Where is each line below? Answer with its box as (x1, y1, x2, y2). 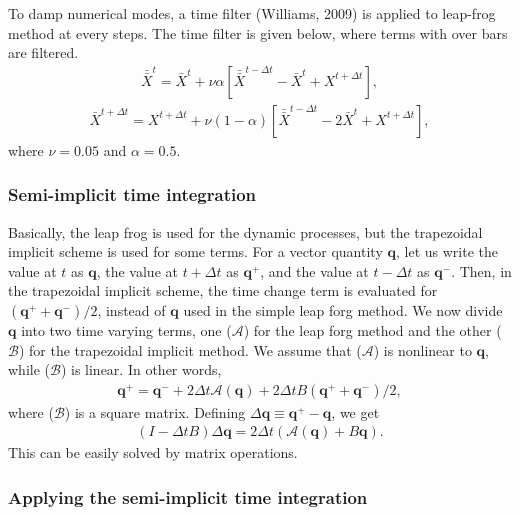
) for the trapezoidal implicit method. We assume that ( (18, 339, 362, 360)
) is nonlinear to (373, 339, 472, 360)
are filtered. (8, 42, 79, 63)
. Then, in (451, 260, 512, 281)
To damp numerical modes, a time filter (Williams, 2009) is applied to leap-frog (8, 3, 496, 23)
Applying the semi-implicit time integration (8, 484, 368, 509)
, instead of (97, 300, 166, 321)
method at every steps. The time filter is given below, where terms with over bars (8, 22, 508, 43)
